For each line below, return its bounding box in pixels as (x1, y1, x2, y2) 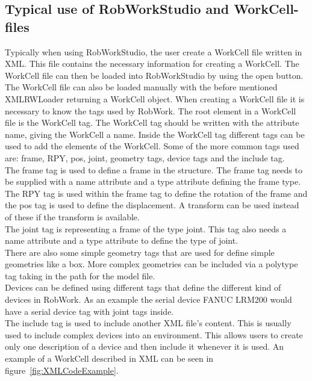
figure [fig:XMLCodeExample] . (5, 364, 119, 376)
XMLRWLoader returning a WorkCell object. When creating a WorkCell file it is (5, 92, 305, 105)
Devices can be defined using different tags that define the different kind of (5, 281, 281, 294)
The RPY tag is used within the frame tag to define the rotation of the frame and (5, 187, 308, 199)
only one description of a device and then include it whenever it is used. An (5, 340, 284, 353)
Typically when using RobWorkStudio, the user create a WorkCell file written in (5, 45, 302, 58)
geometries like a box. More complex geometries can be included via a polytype (5, 258, 298, 270)
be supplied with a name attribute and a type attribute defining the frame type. (5, 175, 301, 188)
